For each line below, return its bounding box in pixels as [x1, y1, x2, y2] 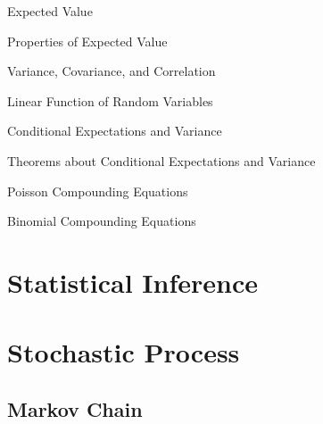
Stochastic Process [7, 334, 240, 370]
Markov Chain [7, 395, 143, 422]
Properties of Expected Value [7, 31, 168, 50]
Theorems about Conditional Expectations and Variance [7, 151, 316, 170]
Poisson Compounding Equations [7, 181, 188, 200]
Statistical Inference [7, 263, 258, 300]
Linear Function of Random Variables [7, 91, 213, 110]
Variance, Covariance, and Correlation [7, 62, 216, 80]
